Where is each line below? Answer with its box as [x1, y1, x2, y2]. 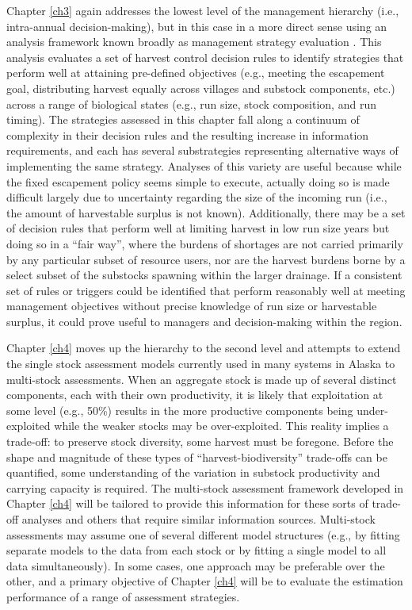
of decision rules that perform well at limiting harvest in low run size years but [6, 220, 390, 236]
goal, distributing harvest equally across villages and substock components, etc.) [6, 79, 395, 96]
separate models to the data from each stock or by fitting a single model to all [6, 542, 387, 558]
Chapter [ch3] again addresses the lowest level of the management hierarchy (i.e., [6, 2, 399, 18]
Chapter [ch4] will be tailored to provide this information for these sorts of [6, 495, 368, 512]
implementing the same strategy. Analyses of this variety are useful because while [6, 157, 402, 174]
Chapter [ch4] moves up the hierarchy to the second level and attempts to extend [6, 340, 401, 356]
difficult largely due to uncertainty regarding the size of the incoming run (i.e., [6, 189, 387, 205]
